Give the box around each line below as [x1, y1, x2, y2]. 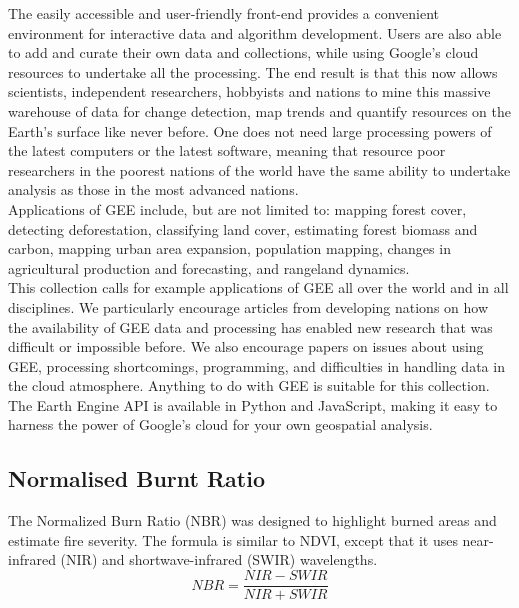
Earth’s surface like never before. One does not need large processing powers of [8, 120, 492, 141]
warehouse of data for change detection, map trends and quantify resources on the [8, 100, 511, 121]
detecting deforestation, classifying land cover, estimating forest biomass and [8, 218, 478, 239]
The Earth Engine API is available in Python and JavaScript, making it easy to [8, 394, 498, 415]
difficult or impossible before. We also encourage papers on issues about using [8, 336, 484, 357]
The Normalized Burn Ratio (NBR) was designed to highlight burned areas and [8, 510, 497, 531]
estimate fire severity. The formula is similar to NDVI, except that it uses [8, 529, 458, 550]
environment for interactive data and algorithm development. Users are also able [8, 22, 502, 43]
